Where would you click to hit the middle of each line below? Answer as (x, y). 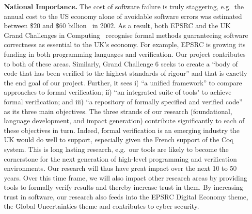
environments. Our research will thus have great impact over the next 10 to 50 (120, 168)
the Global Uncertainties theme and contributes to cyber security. (102, 206)
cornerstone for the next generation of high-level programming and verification (120, 158)
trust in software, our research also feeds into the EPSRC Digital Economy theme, (126, 196)
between (16, 25)
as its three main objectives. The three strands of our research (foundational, (118, 111)
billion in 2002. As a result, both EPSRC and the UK (149, 25)
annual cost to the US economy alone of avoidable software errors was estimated (123, 16)
